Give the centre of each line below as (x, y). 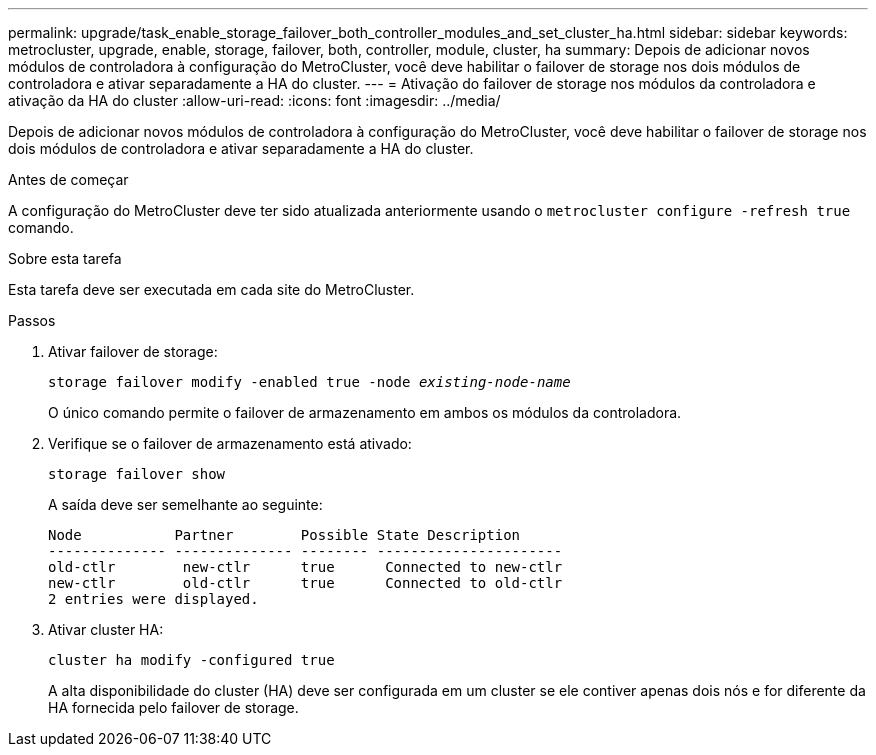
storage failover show (137, 474)
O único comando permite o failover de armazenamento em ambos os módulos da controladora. (365, 412)
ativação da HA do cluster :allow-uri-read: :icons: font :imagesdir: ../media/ (254, 100)
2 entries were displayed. (153, 599)
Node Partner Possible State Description (284, 535)
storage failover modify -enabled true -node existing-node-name (309, 382)
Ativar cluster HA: (106, 629)
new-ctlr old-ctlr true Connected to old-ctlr (305, 583)
